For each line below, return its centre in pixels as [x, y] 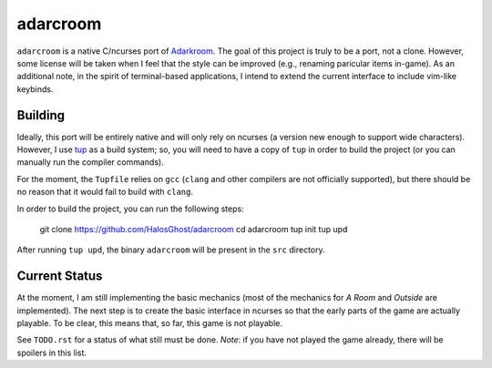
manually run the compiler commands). [90, 162]
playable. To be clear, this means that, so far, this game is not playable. [149, 323]
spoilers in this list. [51, 353]
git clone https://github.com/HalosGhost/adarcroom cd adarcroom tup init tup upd [194, 229]
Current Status [60, 276]
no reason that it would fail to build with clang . [105, 192]
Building [41, 115]
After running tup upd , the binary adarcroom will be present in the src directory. [171, 250]
